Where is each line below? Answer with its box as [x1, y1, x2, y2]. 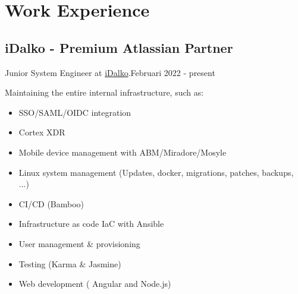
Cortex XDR [18, 126, 65, 138]
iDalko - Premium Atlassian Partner [5, 38, 233, 56]
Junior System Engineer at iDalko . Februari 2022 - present [5, 66, 215, 78]
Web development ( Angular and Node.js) [18, 277, 171, 290]
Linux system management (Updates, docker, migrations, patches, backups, [18, 166, 294, 178]
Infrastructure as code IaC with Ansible [18, 217, 164, 230]
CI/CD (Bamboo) [18, 197, 84, 210]
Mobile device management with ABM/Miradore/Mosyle [18, 146, 227, 158]
